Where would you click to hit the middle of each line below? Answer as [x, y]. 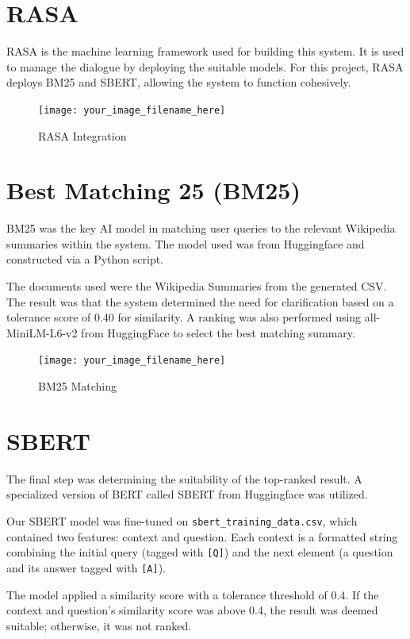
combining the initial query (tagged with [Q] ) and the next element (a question [200, 552]
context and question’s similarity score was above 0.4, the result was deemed [192, 610]
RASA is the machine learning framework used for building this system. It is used [205, 51]
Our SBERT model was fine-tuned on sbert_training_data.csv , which [182, 521]
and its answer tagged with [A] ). [86, 567]
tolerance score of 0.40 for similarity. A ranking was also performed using [184, 317]
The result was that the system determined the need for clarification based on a [200, 301]
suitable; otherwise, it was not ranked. [99, 625]
